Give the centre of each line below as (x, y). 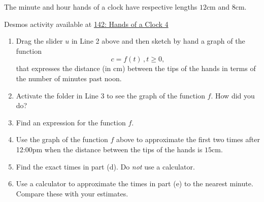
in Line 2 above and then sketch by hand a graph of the (158, 41)
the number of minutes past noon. (69, 78)
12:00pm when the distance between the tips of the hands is (109, 149)
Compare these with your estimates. (72, 193)
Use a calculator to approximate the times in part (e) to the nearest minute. (135, 183)
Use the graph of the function (62, 139)
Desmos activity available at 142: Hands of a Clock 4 (86, 24)
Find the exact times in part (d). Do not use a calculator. (105, 166)
